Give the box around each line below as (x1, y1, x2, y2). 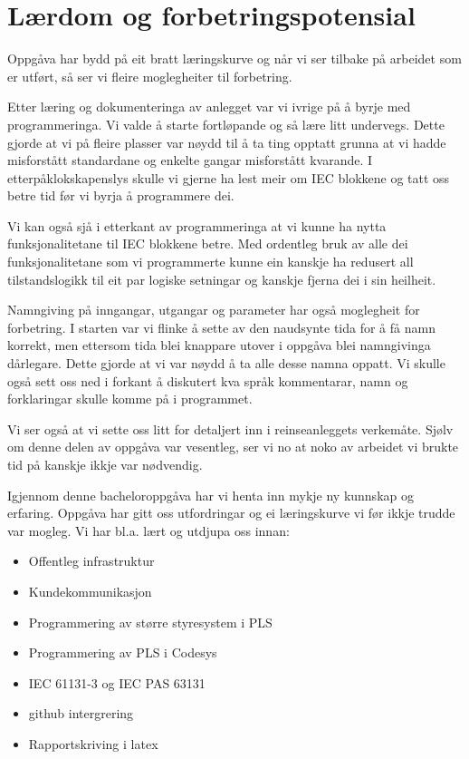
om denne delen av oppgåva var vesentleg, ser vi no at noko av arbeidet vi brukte (7, 437, 459, 456)
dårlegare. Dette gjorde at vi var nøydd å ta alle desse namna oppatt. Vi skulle (7, 354, 445, 373)
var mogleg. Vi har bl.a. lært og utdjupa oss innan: (7, 521, 290, 540)
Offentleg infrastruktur (28, 551, 155, 570)
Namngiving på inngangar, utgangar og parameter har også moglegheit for (7, 300, 420, 319)
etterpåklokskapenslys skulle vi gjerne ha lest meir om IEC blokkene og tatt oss (7, 168, 450, 187)
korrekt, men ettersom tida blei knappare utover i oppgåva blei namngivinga (7, 336, 431, 355)
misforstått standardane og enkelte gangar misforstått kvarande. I (7, 151, 373, 170)
